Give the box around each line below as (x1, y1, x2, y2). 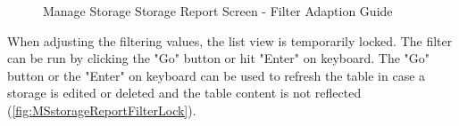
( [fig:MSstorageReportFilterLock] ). (7, 100, 196, 119)
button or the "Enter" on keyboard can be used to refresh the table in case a (7, 66, 426, 84)
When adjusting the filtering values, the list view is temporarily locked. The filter (7, 31, 453, 50)
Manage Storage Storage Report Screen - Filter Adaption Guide (43, 2, 393, 20)
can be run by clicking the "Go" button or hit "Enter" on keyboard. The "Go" (7, 49, 430, 67)
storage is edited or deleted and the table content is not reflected (7, 83, 362, 102)
